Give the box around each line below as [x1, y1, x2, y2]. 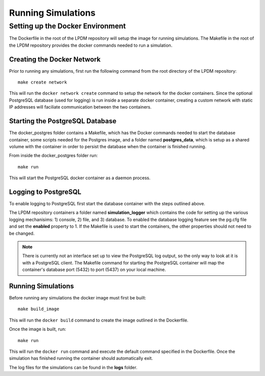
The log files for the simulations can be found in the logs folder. [9, 364, 137, 370]
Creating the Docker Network [9, 55, 101, 63]
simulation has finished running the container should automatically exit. [9, 355, 153, 361]
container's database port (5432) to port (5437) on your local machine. [22, 267, 166, 272]
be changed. [9, 230, 35, 236]
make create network [18, 80, 67, 85]
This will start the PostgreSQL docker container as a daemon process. [9, 175, 151, 181]
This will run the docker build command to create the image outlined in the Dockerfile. [9, 317, 188, 323]
